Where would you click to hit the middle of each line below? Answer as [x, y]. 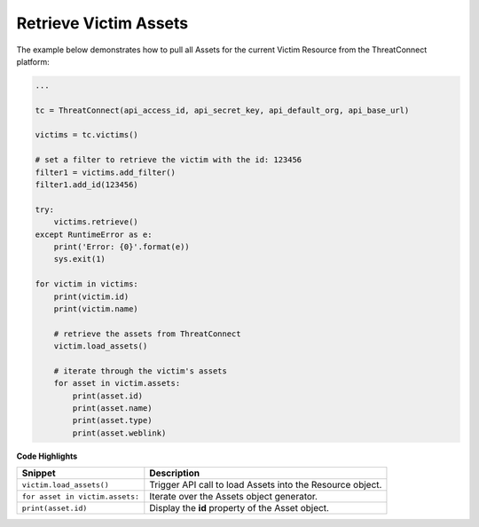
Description [174, 473]
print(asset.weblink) [119, 433]
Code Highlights [47, 456]
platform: [33, 61]
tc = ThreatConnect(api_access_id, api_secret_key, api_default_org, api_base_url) [222, 110]
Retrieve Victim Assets [102, 23]
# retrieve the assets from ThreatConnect [147, 334]
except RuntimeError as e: [94, 234]
